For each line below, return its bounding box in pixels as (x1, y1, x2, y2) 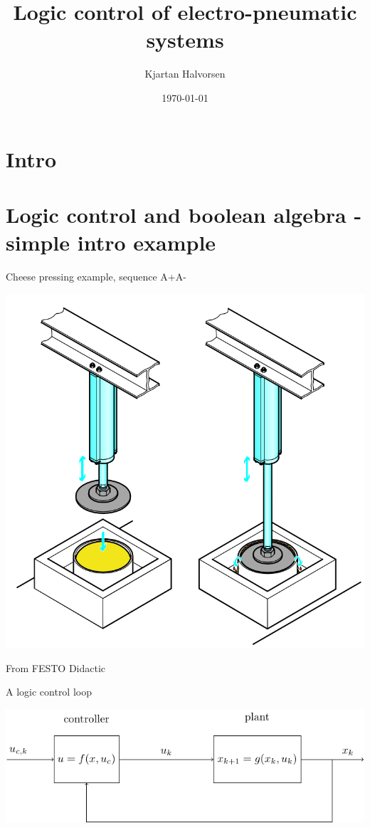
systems (146, 25, 224, 54)
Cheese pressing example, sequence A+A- (6, 269, 186, 283)
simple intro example (6, 228, 216, 257)
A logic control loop (6, 684, 92, 699)
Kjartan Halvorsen (144, 66, 226, 81)
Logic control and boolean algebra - (6, 199, 362, 229)
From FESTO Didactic (6, 660, 106, 675)
